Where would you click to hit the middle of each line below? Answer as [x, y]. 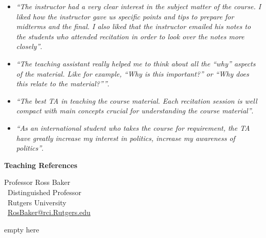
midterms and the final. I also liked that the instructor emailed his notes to [134, 26]
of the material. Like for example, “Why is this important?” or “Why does [132, 73]
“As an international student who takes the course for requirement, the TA [133, 127]
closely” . [29, 46]
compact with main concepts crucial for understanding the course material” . [135, 111]
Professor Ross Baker [37, 182]
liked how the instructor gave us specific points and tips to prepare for [125, 16]
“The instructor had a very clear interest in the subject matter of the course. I [139, 6]
